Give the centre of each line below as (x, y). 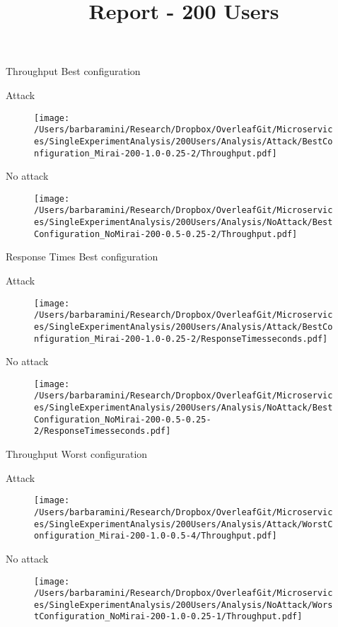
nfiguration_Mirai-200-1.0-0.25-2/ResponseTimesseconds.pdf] (181, 339)
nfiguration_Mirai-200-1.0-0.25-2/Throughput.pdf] (156, 153)
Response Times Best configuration (82, 257)
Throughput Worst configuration (77, 454)
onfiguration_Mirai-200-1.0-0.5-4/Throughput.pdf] (156, 536)
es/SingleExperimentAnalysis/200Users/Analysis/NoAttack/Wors (183, 605)
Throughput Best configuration (73, 71)
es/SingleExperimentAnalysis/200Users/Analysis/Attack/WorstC (183, 524)
